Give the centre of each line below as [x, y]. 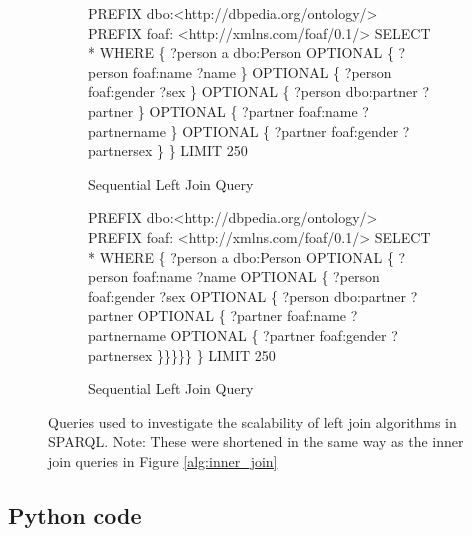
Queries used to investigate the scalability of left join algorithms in [252, 421]
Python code [75, 514]
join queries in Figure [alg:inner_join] [163, 460]
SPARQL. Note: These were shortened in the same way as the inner [256, 441]
